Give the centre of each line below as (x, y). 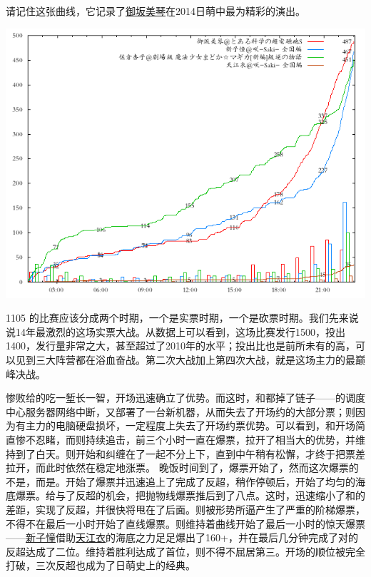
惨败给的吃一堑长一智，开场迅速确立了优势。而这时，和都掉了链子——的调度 (185, 398)
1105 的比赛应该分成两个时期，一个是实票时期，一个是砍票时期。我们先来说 (182, 318)
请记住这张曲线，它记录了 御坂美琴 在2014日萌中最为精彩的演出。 (156, 11)
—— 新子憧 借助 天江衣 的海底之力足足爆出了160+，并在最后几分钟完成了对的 (182, 537)
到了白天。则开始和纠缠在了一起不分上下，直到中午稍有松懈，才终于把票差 (190, 453)
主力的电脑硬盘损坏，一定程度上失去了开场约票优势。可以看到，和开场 (190, 425)
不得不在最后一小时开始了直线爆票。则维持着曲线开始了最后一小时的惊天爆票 (185, 523)
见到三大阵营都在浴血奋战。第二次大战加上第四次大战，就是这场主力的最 (185, 359)
